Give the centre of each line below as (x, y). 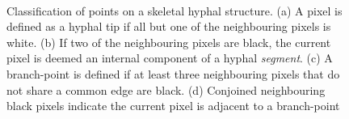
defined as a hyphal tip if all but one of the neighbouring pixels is (169, 26)
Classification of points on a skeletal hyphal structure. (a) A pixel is (174, 10)
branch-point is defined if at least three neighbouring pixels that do (173, 73)
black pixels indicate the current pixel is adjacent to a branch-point (173, 106)
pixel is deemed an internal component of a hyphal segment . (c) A (170, 58)
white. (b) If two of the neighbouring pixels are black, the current (169, 42)
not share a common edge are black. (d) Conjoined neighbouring (166, 89)
